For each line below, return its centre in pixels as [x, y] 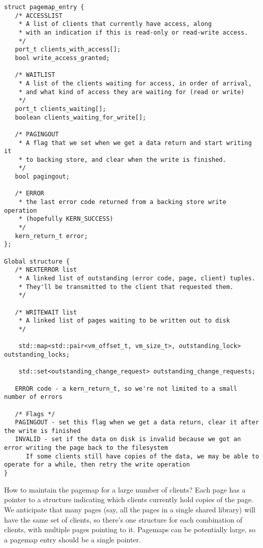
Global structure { [37, 261]
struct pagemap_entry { [44, 7]
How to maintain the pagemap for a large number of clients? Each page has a [125, 489]
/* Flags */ [35, 414]
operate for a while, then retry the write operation [97, 465]
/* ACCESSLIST [39, 16]
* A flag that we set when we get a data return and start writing [135, 143]
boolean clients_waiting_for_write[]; [81, 117]
